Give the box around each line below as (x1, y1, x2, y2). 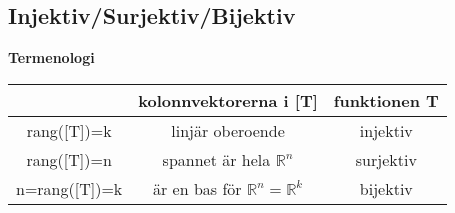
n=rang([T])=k (16, 176, 123, 200)
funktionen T (333, 88, 439, 112)
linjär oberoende (171, 118, 285, 142)
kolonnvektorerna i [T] (138, 88, 318, 112)
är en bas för (153, 176, 242, 200)
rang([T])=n (26, 147, 112, 171)
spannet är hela (162, 147, 271, 171)
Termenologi (8, 47, 95, 68)
